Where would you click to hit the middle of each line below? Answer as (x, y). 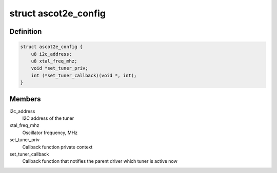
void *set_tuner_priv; (60, 68)
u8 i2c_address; (51, 54)
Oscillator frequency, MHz (50, 133)
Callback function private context (57, 147)
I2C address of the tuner (48, 118)
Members (25, 99)
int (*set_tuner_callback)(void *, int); (84, 75)
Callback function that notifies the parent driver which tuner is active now (100, 161)
